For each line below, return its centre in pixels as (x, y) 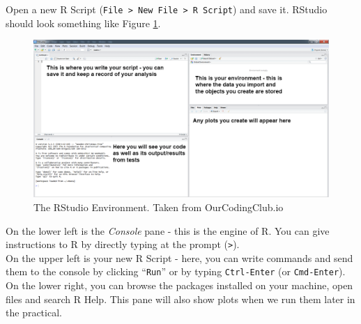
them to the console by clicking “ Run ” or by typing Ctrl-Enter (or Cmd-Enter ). (176, 271)
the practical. (34, 313)
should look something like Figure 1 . (83, 23)
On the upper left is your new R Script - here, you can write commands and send (179, 257)
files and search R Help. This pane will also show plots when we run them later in (180, 299)
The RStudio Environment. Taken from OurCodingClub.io (159, 207)
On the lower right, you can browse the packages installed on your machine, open (179, 285)
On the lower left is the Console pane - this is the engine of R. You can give (168, 230)
